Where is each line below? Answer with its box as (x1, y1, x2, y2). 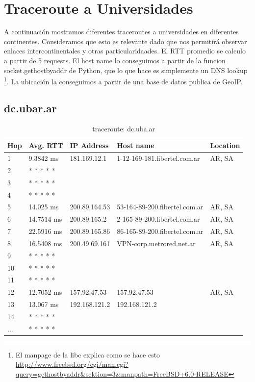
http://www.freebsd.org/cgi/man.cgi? (15, 359, 128, 369)
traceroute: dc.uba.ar (92, 123, 155, 133)
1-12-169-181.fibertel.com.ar (117, 153, 200, 163)
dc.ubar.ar (4, 100, 57, 115)
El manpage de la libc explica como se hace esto (15, 349, 160, 359)
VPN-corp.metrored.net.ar (117, 238, 196, 248)
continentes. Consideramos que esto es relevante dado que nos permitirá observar (4, 36, 247, 46)
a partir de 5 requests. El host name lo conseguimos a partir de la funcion (4, 55, 226, 65)
